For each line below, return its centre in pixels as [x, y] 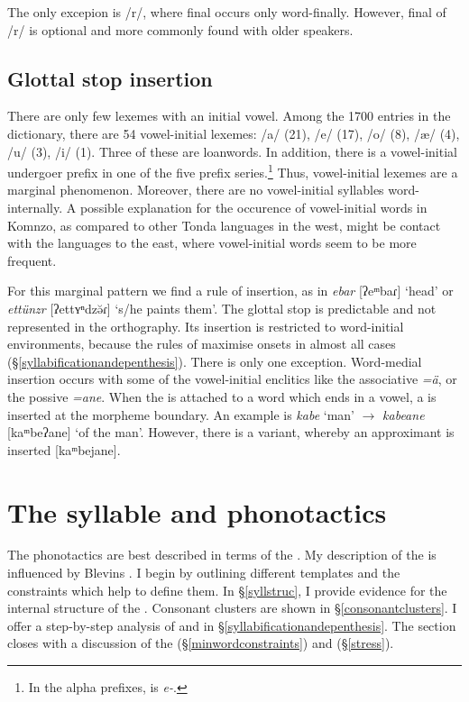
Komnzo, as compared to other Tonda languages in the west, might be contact [224, 225]
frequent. [32, 260]
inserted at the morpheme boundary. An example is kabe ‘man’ [181, 414]
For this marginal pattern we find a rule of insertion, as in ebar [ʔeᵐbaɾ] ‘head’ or [230, 291]
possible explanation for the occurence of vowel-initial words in [253, 208]
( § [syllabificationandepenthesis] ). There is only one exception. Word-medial [215, 361]
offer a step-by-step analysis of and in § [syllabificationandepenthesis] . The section [232, 625]
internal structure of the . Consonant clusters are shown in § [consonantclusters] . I [232, 608]
